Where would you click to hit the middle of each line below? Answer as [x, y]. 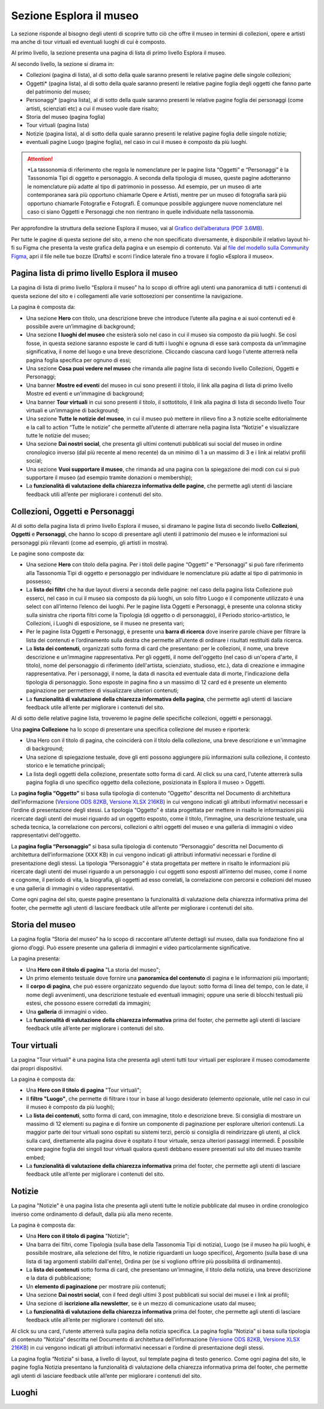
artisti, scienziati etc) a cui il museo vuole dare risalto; [92, 109]
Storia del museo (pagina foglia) [66, 117]
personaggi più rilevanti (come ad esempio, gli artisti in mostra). [90, 542]
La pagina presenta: [36, 959]
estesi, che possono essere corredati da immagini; [88, 1003]
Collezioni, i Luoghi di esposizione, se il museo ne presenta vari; [105, 623]
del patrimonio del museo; [58, 91]
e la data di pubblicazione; [59, 1278]
